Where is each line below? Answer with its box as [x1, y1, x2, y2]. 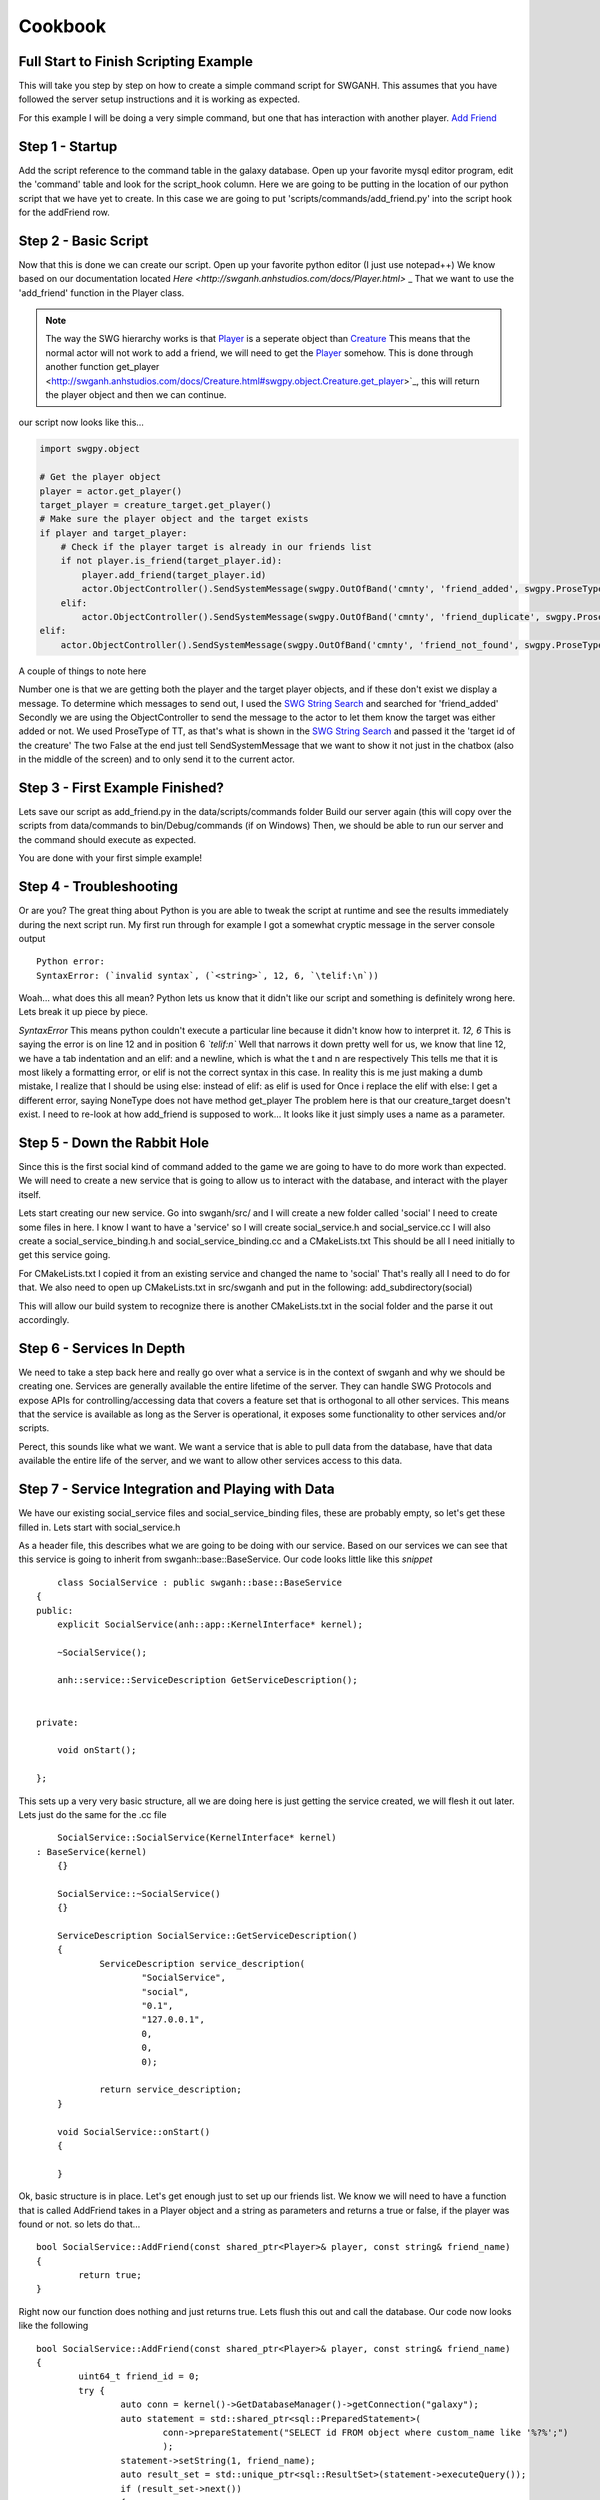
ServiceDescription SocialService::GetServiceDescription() [56, 1930, 359, 1942]
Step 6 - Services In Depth [18, 1340, 186, 1357]
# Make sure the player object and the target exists [39, 513, 309, 525]
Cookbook [18, 15, 107, 37]
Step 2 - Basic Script [18, 232, 149, 249]
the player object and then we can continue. [45, 388, 227, 400]
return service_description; [99, 2084, 242, 2095]
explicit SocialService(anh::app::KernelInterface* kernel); [56, 1618, 364, 1630]
